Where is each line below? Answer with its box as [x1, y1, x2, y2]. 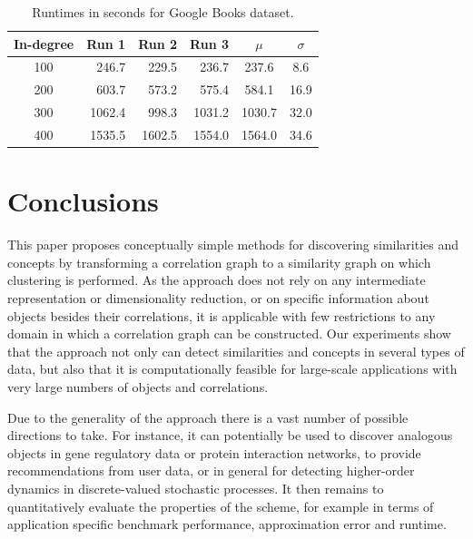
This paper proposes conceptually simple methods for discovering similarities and [7, 235, 459, 254]
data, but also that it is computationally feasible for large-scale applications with [7, 359, 458, 378]
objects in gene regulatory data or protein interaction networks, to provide [7, 443, 421, 462]
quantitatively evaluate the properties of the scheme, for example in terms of [7, 496, 434, 515]
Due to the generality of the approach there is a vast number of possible [7, 407, 409, 426]
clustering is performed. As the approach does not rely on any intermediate [7, 270, 426, 289]
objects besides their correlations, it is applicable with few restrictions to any [7, 306, 436, 325]
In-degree [14, 34, 74, 53]
